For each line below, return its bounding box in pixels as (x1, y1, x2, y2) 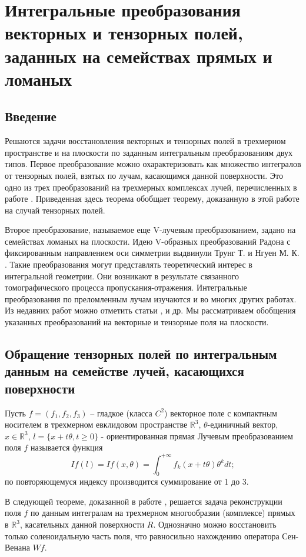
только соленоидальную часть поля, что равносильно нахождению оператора (5, 529, 280, 542)
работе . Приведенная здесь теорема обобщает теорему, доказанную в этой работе (5, 192, 300, 205)
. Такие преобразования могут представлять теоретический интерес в (5, 258, 252, 271)
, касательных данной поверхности (19, 518, 145, 531)
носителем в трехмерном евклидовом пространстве (5, 418, 188, 431)
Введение (5, 107, 56, 125)
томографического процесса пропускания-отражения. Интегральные (5, 281, 247, 293)
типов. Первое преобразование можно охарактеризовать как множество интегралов (5, 158, 301, 170)
